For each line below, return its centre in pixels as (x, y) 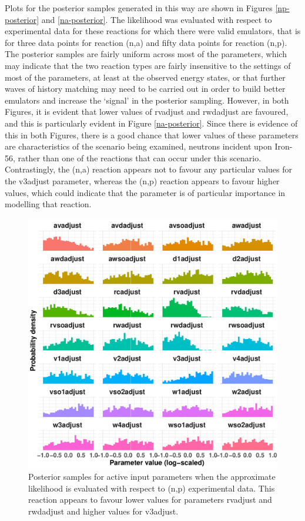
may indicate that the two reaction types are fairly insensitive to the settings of (148, 65)
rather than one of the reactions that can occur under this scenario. (140, 157)
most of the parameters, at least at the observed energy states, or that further (145, 77)
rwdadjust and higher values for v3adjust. (103, 511)
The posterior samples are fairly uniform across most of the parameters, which (146, 54)
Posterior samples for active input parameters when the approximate (152, 477)
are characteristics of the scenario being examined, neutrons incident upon (138, 146)
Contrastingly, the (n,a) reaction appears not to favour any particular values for (149, 169)
